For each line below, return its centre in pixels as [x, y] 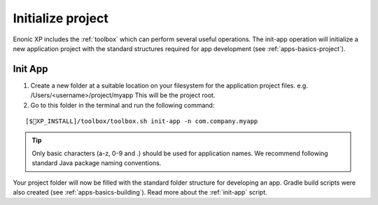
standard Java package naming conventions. [97, 163]
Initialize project [61, 18]
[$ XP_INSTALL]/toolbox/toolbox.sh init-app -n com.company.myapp [142, 121]
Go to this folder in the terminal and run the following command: [122, 105]
